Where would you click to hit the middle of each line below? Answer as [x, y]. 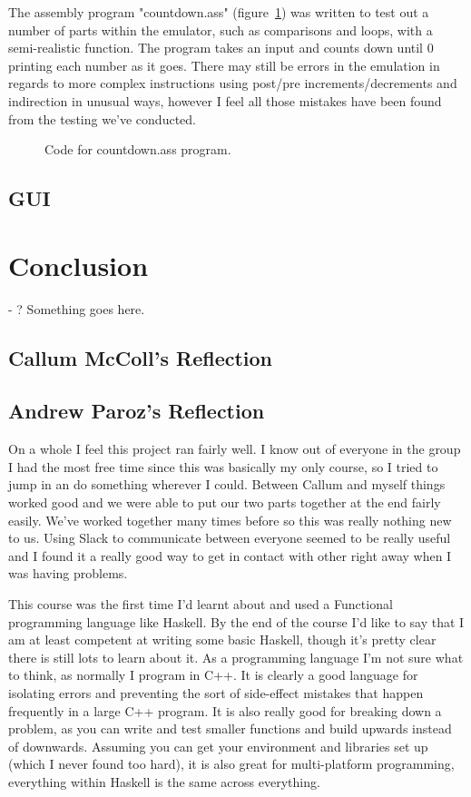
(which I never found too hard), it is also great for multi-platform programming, [231, 764]
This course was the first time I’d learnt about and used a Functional [201, 603]
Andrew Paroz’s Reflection [137, 411]
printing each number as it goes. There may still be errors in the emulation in [224, 65]
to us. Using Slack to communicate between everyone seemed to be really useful [230, 538]
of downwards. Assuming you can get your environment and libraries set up [218, 746]
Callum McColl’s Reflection [141, 357]
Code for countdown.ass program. [138, 149]
